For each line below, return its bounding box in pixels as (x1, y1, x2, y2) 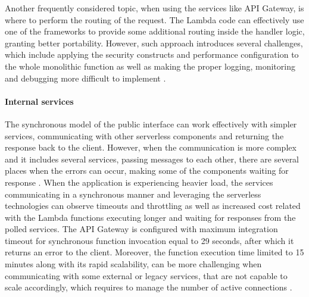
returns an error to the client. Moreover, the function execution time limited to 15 (5, 246, 304, 258)
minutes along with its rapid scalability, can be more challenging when (5, 258, 262, 270)
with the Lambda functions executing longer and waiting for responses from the (5, 211, 296, 223)
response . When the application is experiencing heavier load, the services (5, 176, 273, 188)
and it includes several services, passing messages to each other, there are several (5, 152, 299, 165)
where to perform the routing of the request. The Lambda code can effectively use (5, 13, 304, 26)
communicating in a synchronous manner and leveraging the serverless (5, 187, 261, 200)
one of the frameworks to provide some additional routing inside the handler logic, (5, 25, 305, 37)
